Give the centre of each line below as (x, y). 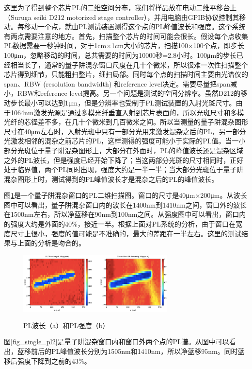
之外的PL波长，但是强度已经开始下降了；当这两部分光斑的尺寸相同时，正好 (124, 160)
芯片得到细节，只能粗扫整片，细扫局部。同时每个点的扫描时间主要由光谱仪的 (126, 74)
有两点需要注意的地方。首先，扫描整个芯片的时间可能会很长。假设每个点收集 (126, 36)
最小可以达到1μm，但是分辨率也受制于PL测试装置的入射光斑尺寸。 (130, 102)
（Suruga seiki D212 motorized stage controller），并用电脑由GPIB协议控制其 (122, 17)
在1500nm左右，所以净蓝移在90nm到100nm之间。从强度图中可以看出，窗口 (122, 214)
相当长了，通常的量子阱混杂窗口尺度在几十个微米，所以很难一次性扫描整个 (129, 64)
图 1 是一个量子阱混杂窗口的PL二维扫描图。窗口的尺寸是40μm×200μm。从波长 (126, 195)
